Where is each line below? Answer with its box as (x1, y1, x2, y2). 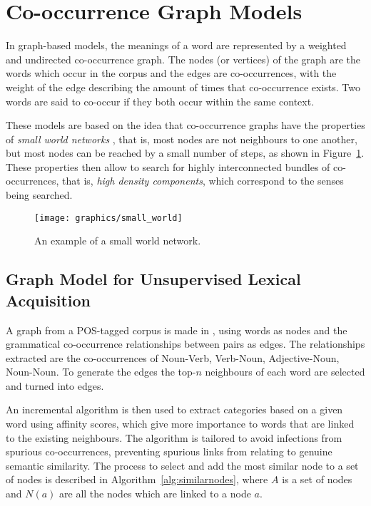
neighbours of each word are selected (205, 364, 365, 379)
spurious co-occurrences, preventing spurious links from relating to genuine (6, 444, 332, 459)
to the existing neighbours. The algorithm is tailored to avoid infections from (6, 430, 342, 445)
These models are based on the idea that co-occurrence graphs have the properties (6, 118, 365, 133)
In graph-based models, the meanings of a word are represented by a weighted (6, 38, 347, 53)
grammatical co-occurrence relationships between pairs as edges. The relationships (6, 336, 365, 351)
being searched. (6, 187, 73, 202)
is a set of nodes (282, 472, 352, 487)
